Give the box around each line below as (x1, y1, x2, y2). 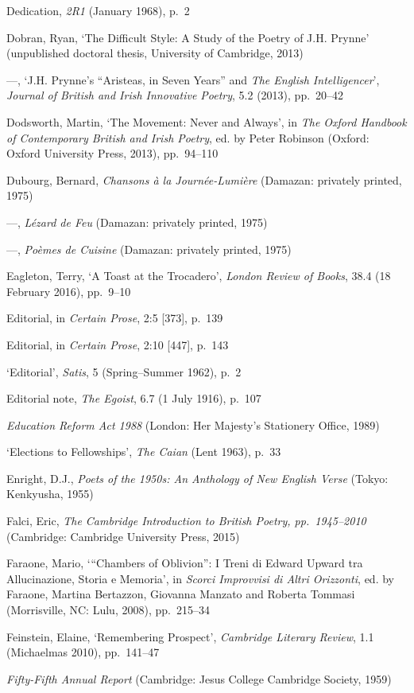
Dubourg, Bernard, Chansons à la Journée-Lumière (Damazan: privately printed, (6, 171, 402, 188)
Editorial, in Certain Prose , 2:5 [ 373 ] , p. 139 (6, 310, 223, 326)
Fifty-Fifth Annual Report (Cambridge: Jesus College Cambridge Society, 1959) (6, 670, 392, 687)
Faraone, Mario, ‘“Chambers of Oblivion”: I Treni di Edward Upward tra (6, 555, 363, 571)
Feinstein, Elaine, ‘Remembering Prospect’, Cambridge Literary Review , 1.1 (6, 628, 374, 644)
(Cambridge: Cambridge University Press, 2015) (6, 528, 240, 544)
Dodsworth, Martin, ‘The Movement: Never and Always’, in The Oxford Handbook (6, 113, 407, 130)
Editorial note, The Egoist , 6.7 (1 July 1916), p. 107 (6, 390, 261, 407)
